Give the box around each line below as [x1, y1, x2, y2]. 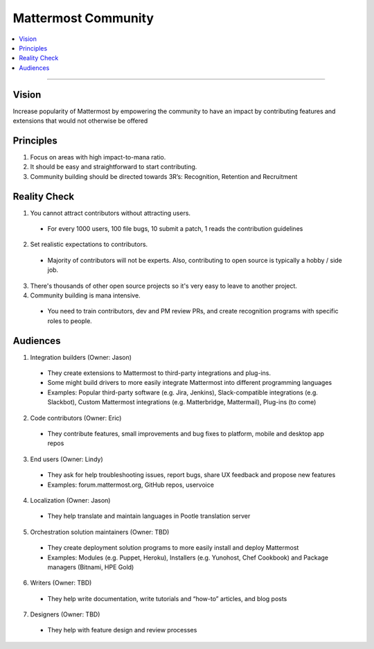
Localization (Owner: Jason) [30, 496, 111, 504]
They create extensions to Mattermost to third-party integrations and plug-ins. [47, 369, 271, 377]
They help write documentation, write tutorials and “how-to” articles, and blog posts [47, 594, 287, 603]
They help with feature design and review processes [47, 626, 197, 634]
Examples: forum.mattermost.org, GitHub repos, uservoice [47, 481, 215, 489]
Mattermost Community [12, 10, 154, 26]
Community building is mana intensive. [30, 291, 141, 300]
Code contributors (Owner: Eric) [30, 413, 122, 422]
